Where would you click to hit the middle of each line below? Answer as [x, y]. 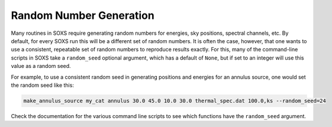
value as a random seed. [41, 66]
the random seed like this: [42, 85]
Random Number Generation [83, 15]
